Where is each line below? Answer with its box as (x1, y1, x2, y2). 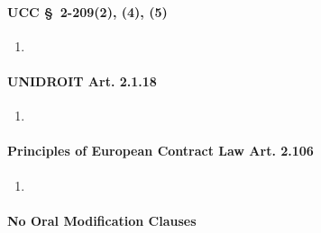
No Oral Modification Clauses (7, 211, 197, 229)
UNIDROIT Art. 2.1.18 (7, 71, 157, 90)
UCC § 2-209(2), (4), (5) (7, 2, 168, 21)
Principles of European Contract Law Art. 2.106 (7, 141, 314, 160)
